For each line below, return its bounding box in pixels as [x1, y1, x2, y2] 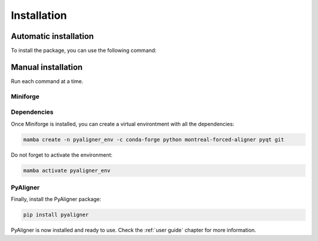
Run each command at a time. [11, 77, 84, 85]
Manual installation [11, 62, 83, 72]
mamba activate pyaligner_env [23, 167, 111, 174]
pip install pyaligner [23, 212, 89, 218]
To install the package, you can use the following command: [11, 47, 157, 54]
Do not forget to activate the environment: [11, 151, 113, 159]
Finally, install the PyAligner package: [11, 196, 101, 203]
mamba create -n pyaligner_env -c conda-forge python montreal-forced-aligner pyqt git [23, 136, 284, 143]
